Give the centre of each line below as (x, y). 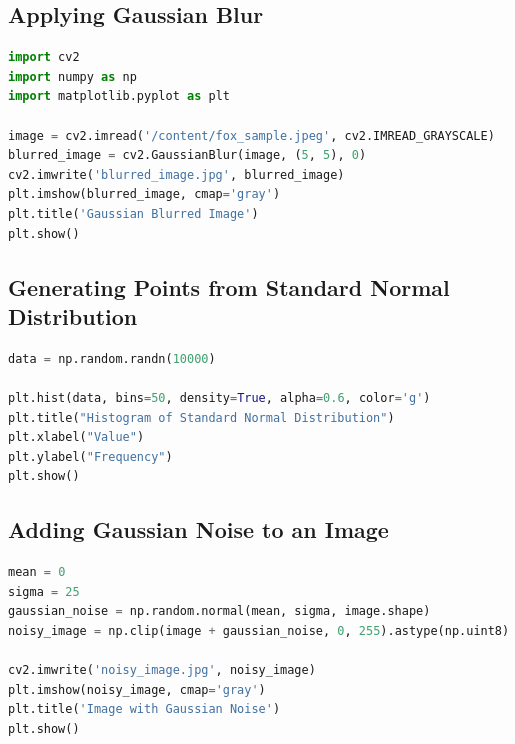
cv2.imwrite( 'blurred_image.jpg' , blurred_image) (176, 174)
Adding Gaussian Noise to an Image (198, 529)
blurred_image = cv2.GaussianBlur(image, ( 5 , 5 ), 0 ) (187, 155)
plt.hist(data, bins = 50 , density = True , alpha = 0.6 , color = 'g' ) (219, 397)
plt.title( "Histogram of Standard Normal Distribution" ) (201, 417)
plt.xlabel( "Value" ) (76, 437)
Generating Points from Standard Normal (229, 286)
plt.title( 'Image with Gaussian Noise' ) (144, 709)
